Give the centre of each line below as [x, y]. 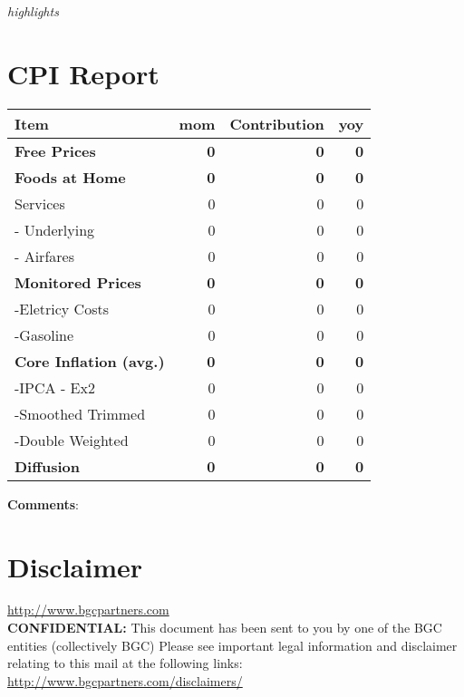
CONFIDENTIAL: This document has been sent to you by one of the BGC [225, 628]
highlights [33, 11]
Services [40, 203]
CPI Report [83, 73]
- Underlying [55, 229]
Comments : [43, 503]
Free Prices [55, 150]
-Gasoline [44, 334]
